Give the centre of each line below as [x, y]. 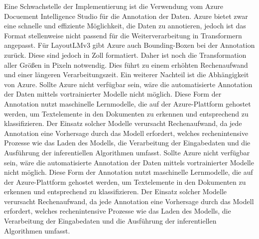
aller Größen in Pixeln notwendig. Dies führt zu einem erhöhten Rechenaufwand [126, 64]
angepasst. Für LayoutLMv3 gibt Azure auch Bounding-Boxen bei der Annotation [129, 45]
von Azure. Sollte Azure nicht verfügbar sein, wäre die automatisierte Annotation [128, 84]
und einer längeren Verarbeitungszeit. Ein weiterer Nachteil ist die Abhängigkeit [127, 74]
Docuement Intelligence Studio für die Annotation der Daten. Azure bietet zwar [126, 16]
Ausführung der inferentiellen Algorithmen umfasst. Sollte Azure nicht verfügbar [127, 152]
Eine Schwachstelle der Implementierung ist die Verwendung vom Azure [114, 6]
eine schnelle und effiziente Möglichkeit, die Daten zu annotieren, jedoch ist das [125, 26]
